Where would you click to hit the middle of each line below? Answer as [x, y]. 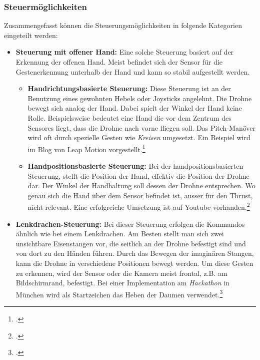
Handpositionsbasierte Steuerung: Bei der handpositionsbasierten [135, 166]
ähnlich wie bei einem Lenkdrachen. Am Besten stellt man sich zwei [120, 234]
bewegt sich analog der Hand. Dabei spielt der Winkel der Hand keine [135, 108]
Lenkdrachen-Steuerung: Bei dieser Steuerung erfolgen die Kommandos [130, 224]
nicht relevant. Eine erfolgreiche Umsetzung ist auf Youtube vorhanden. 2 [139, 206]
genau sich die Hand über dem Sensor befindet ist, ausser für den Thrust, [140, 195]
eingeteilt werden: [31, 35]
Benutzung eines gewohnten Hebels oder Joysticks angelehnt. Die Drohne [140, 98]
